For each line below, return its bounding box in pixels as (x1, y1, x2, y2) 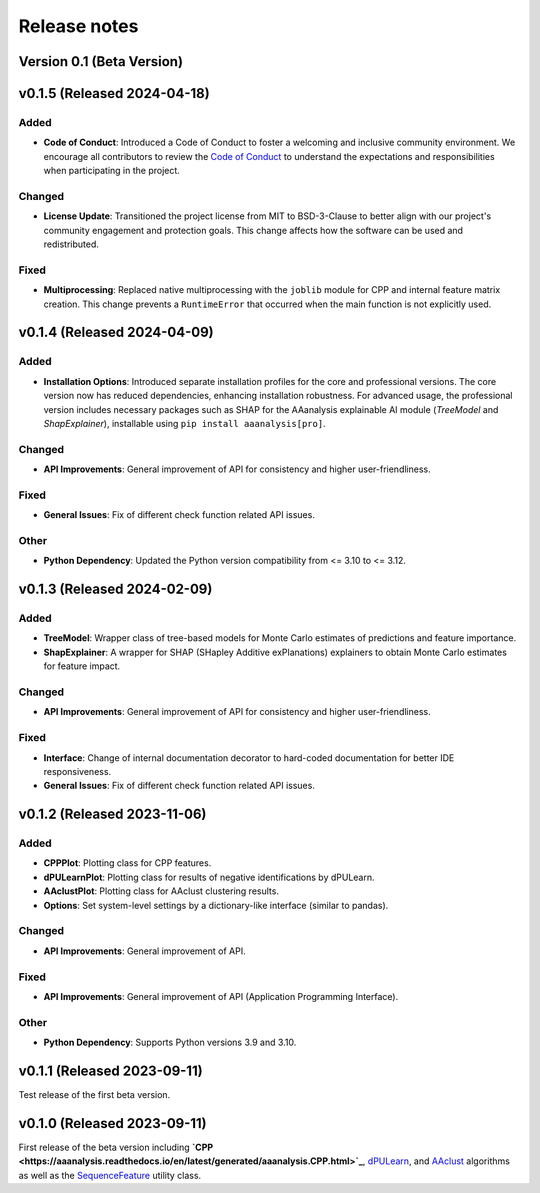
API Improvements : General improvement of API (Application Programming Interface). (43, 990, 399, 1002)
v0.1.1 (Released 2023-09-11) (18, 1062, 204, 1079)
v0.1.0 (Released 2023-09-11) (18, 1115, 207, 1132)
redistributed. (43, 238, 99, 250)
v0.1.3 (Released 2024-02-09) (18, 581, 213, 598)
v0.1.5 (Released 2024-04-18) (18, 85, 210, 102)
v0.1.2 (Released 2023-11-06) (18, 806, 207, 823)
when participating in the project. (43, 165, 180, 177)
